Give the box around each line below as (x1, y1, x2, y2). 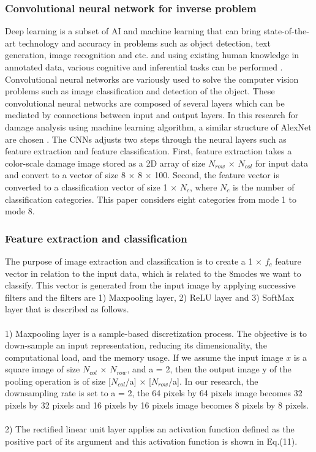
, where (190, 180, 217, 193)
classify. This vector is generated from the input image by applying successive (5, 279, 296, 292)
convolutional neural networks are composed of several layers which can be (5, 96, 285, 109)
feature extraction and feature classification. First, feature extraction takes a (5, 145, 292, 157)
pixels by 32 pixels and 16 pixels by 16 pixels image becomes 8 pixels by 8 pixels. (5, 399, 309, 412)
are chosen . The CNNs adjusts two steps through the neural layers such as (5, 132, 287, 145)
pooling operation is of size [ (5, 374, 111, 387)
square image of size (5, 363, 80, 375)
